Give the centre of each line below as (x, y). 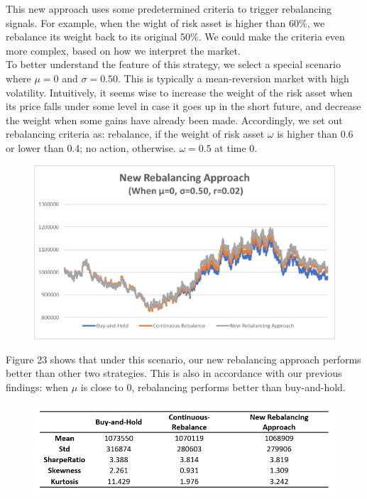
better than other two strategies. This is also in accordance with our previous (174, 373)
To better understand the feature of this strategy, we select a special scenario (173, 64)
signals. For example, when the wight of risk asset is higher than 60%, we (165, 22)
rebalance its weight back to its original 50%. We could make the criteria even (175, 37)
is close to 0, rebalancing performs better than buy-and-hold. (213, 386)
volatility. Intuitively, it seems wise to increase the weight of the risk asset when (179, 92)
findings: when (37, 386)
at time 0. (236, 147)
